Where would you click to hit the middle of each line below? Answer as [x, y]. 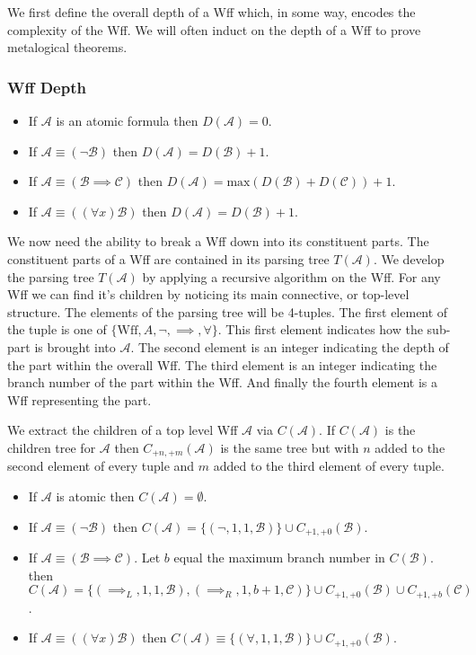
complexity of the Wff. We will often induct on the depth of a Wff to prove [214, 29]
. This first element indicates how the [320, 329]
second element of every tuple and [101, 466]
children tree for [52, 447]
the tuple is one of [57, 329]
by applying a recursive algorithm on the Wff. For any [291, 276]
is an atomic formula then [127, 120]
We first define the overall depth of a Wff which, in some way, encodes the [212, 12]
